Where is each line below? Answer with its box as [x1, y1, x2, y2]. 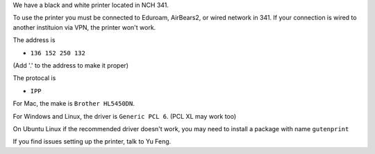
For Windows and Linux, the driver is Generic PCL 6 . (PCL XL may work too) [12, 112, 237, 120]
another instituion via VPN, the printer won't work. [12, 23, 156, 31]
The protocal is [12, 74, 56, 82]
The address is [12, 36, 56, 44]
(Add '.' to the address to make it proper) [12, 61, 128, 69]
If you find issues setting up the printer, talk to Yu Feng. [12, 137, 172, 146]
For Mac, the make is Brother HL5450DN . [12, 99, 135, 108]
